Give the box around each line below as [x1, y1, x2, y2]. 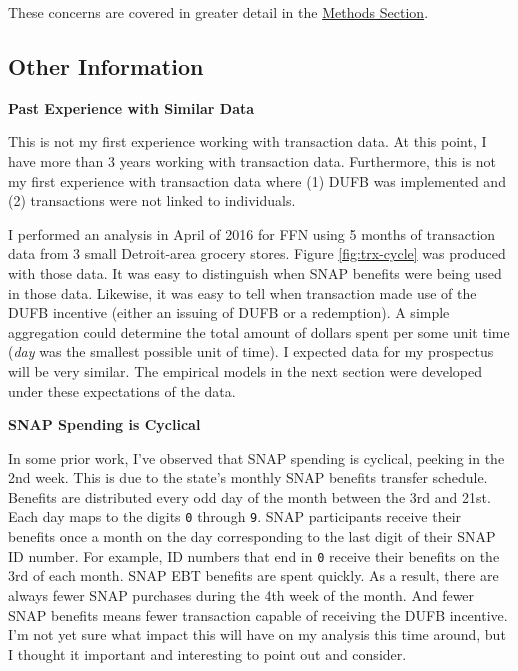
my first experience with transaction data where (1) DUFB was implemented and [8, 170, 506, 191]
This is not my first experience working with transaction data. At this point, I [8, 131, 487, 152]
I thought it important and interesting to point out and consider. [8, 643, 407, 664]
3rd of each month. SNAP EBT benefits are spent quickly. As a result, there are [8, 565, 499, 586]
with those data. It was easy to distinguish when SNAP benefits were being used [8, 262, 502, 283]
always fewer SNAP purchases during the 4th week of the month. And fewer [8, 584, 475, 605]
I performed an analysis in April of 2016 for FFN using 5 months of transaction [8, 223, 496, 244]
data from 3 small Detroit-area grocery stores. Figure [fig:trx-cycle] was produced [8, 243, 506, 264]
